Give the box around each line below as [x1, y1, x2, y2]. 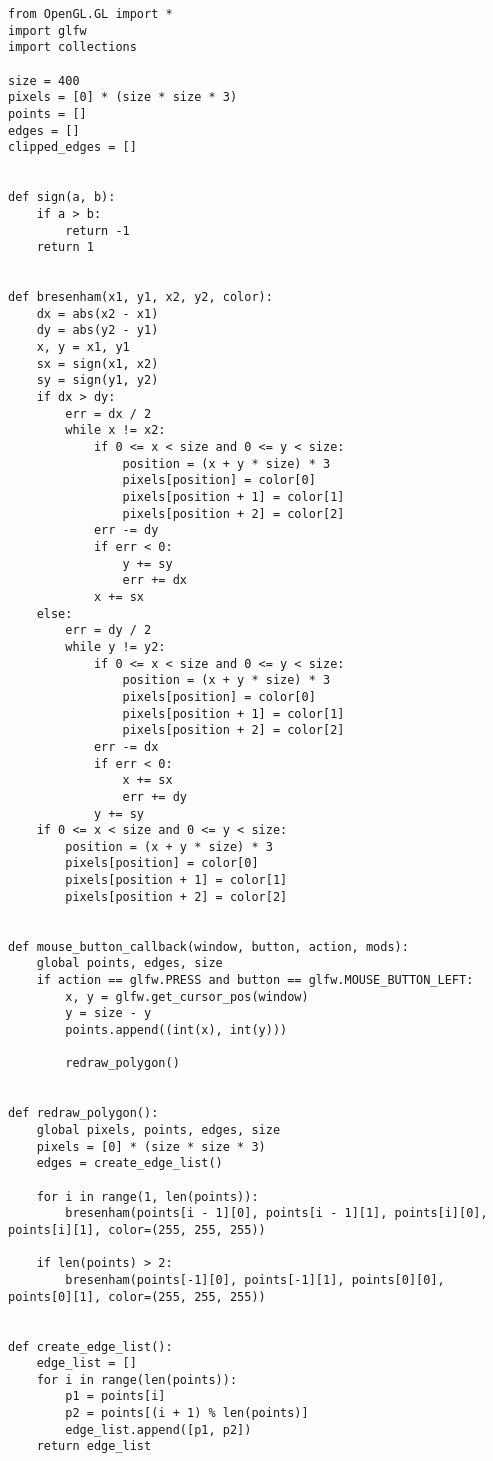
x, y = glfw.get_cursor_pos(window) [65, 989, 309, 1004]
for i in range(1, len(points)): [36, 1189, 259, 1204]
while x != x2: [65, 423, 166, 438]
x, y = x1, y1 [36, 340, 130, 355]
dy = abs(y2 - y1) [36, 323, 159, 338]
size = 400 [8, 73, 80, 88]
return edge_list [36, 1439, 152, 1454]
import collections [8, 40, 137, 55]
